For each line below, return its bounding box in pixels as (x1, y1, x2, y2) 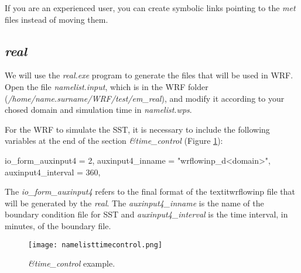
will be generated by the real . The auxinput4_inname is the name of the (5, 196, 264, 209)
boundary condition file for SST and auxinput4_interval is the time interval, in (5, 208, 288, 220)
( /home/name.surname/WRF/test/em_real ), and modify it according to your (5, 92, 285, 104)
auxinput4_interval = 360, (5, 165, 101, 178)
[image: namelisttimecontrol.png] (28, 240, 163, 249)
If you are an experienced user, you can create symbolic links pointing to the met (5, 2, 296, 13)
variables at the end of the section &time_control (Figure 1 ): (5, 134, 223, 147)
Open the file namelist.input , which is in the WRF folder (5, 80, 208, 92)
